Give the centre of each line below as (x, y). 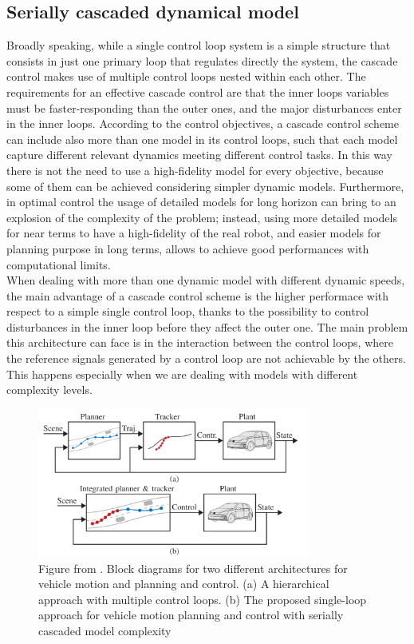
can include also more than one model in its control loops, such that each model (202, 139)
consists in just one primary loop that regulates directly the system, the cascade (202, 60)
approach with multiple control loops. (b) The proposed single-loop (203, 599)
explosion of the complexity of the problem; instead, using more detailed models (202, 217)
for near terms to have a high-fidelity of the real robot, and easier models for (194, 233)
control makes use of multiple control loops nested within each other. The (186, 76)
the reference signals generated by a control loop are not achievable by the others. (206, 358)
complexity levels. (49, 390)
